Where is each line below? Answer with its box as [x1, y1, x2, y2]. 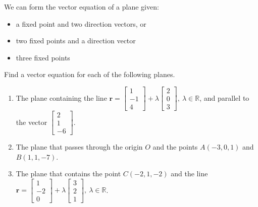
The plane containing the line [16, 92, 107, 103]
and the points [152, 142, 198, 152]
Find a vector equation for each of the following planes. [4, 69, 175, 80]
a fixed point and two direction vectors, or [16, 18, 146, 29]
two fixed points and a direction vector [16, 35, 136, 46]
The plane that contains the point [16, 168, 121, 179]
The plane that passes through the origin [16, 142, 143, 152]
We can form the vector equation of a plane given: [4, 2, 159, 12]
